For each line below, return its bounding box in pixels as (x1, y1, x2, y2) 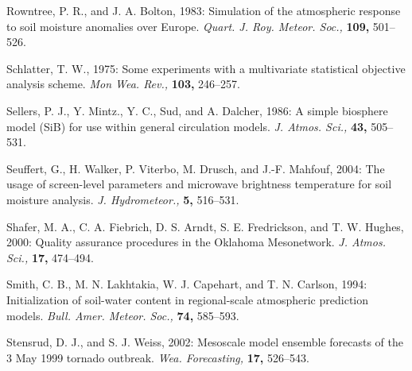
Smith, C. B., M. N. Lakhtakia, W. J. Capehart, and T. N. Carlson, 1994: (6, 276, 367, 292)
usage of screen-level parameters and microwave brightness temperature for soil (6, 176, 392, 192)
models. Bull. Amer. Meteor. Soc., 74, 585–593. (6, 307, 239, 323)
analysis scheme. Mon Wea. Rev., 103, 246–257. (6, 75, 240, 92)
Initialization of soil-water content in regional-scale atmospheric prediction (6, 291, 368, 307)
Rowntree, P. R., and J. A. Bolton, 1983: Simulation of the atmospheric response (6, 2, 401, 18)
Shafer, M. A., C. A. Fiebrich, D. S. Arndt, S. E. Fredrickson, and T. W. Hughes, (6, 218, 404, 234)
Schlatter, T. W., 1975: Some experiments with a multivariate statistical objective (6, 60, 406, 76)
